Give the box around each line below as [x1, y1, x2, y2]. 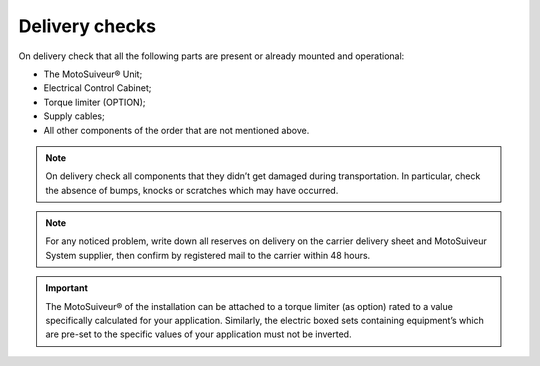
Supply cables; [43, 110, 105, 122]
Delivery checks [18, 15, 157, 37]
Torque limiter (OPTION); [43, 96, 146, 108]
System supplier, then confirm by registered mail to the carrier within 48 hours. [45, 249, 371, 261]
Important [45, 282, 89, 294]
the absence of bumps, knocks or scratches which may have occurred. [45, 184, 339, 196]
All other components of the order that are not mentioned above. [43, 124, 310, 136]
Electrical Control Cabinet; [43, 82, 152, 94]
